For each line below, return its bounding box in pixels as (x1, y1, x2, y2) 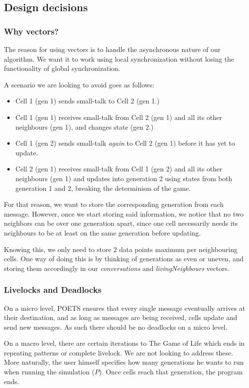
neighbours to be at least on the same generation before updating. (4, 227, 201, 237)
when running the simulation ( (4, 367, 95, 377)
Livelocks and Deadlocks (4, 284, 102, 296)
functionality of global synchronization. (4, 63, 120, 73)
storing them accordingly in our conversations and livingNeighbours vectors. (4, 263, 230, 273)
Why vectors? (4, 25, 59, 37)
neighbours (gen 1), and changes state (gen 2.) (15, 121, 154, 132)
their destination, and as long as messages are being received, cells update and (4, 312, 237, 322)
